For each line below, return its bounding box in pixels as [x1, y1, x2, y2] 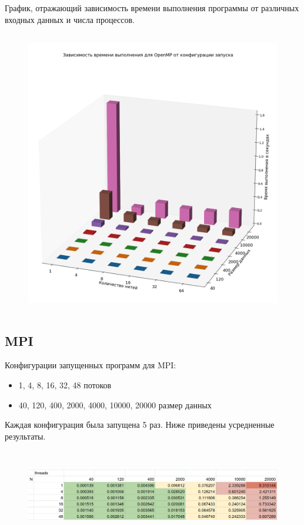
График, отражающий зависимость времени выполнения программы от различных [5, 2, 299, 14]
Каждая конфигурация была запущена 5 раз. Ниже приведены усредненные [5, 418, 275, 431]
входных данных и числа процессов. [5, 13, 135, 25]
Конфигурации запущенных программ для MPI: [5, 359, 176, 371]
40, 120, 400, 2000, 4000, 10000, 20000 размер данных [18, 398, 212, 411]
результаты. [5, 430, 46, 442]
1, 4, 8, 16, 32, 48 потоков [18, 379, 112, 391]
